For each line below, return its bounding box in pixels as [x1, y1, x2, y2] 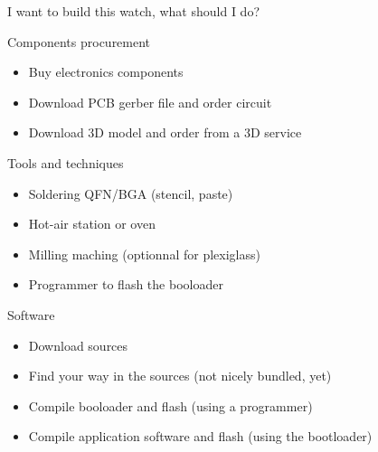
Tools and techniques [7, 153, 124, 172]
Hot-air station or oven [28, 214, 156, 233]
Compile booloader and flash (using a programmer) [28, 396, 313, 415]
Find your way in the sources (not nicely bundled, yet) [28, 366, 332, 385]
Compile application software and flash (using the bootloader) [28, 427, 373, 446]
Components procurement [7, 32, 151, 51]
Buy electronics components [28, 62, 184, 81]
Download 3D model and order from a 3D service [28, 123, 302, 142]
